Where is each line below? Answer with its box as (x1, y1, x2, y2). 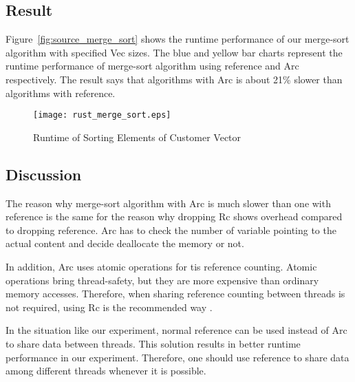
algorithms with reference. (6, 85, 116, 100)
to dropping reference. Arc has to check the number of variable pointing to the (6, 222, 336, 237)
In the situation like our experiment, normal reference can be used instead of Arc (6, 323, 347, 337)
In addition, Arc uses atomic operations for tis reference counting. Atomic (6, 259, 317, 273)
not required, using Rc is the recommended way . (6, 299, 213, 314)
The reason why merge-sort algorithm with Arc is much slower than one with (6, 195, 331, 210)
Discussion (6, 163, 82, 184)
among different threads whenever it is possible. (6, 363, 206, 378)
